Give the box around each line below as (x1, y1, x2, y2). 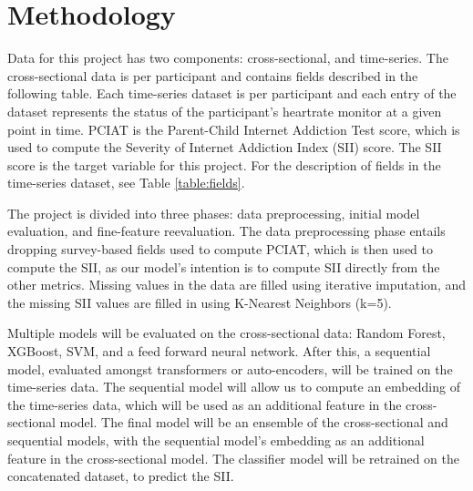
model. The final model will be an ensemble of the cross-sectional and (59, 413, 448, 432)
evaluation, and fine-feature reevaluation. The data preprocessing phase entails (7, 221, 446, 240)
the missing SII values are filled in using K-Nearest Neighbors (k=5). (7, 292, 392, 312)
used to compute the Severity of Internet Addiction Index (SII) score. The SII (7, 138, 442, 157)
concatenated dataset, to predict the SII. (7, 466, 234, 486)
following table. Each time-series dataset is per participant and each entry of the (7, 84, 457, 103)
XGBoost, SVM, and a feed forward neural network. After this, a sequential (7, 342, 431, 361)
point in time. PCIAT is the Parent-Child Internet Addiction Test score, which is (7, 119, 460, 138)
